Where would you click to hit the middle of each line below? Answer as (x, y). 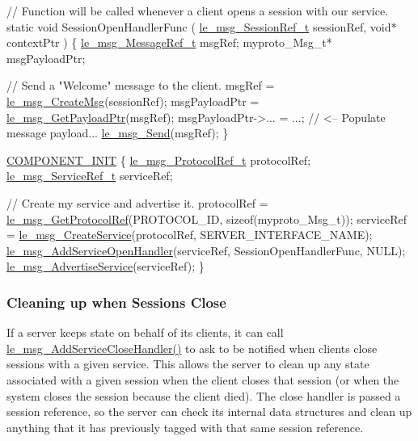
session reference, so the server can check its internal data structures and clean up (209, 412)
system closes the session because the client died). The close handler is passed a (204, 395)
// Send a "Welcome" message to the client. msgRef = (141, 85)
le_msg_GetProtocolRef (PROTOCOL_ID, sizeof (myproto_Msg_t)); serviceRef (207, 218)
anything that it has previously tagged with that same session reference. (185, 427)
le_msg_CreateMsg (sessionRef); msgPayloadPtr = (133, 101)
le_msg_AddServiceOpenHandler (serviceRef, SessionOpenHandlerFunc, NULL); (206, 250)
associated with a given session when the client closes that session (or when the (203, 379)
